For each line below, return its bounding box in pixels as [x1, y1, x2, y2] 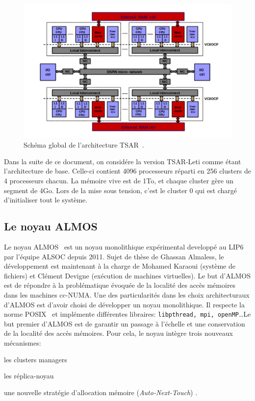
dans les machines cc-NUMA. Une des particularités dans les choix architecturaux [4, 290, 250, 300]
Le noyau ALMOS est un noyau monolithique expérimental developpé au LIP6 [4, 242, 244, 252]
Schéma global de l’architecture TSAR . [24, 140, 144, 150]
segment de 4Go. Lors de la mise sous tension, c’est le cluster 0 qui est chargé [4, 185, 237, 195]
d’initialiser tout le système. [4, 195, 88, 205]
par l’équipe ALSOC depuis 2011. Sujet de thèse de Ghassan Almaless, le [4, 251, 224, 261]
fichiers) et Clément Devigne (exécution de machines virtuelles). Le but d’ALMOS [4, 270, 251, 280]
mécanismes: [4, 338, 41, 348]
